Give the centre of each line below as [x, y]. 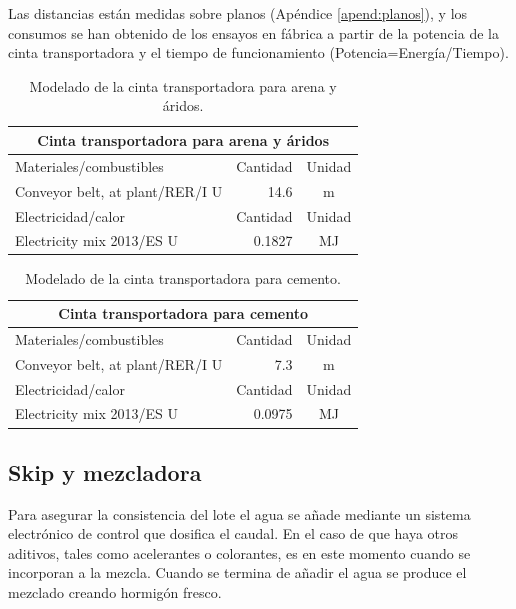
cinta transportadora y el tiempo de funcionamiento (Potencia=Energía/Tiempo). [258, 52]
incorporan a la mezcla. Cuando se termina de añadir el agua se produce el [237, 572]
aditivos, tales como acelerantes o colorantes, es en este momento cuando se [239, 552]
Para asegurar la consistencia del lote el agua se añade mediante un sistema [239, 513]
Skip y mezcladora [105, 471]
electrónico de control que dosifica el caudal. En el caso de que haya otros [233, 533]
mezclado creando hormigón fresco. [115, 592]
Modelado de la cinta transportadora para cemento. [183, 278]
